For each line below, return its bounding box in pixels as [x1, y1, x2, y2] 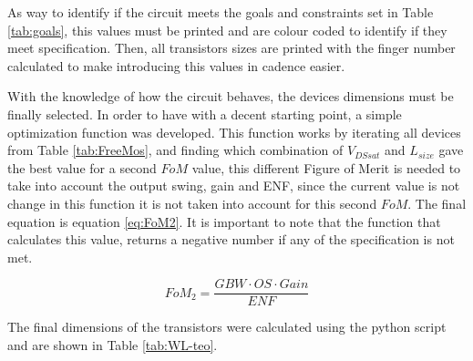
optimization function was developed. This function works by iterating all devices [7, 122, 461, 141]
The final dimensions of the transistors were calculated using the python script [7, 317, 447, 336]
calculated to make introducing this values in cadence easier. [7, 56, 345, 75]
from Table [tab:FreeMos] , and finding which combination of [7, 140, 344, 160]
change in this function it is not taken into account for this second [7, 193, 377, 212]
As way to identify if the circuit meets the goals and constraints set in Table [7, 3, 434, 21]
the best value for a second [7, 158, 157, 177]
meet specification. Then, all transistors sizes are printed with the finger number [7, 38, 456, 57]
